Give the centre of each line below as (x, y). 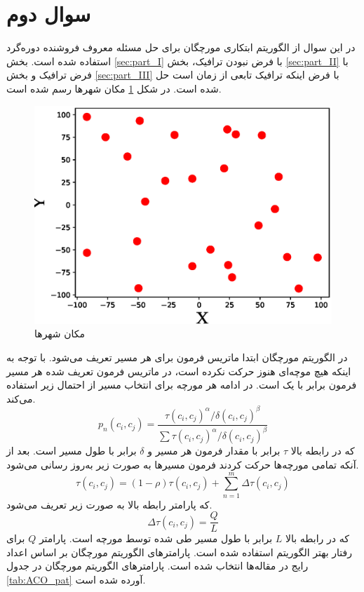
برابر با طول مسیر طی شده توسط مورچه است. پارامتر (156, 538)
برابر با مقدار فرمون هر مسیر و (214, 451)
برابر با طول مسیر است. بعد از (72, 451)
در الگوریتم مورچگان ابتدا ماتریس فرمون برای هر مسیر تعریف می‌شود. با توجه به (177, 357)
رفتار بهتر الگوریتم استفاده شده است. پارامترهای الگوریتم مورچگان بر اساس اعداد (179, 552)
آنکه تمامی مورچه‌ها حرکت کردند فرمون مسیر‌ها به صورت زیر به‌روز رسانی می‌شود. (183, 464)
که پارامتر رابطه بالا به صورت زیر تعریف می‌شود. (109, 504)
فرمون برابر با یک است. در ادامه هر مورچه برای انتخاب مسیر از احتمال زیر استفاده (182, 385)
